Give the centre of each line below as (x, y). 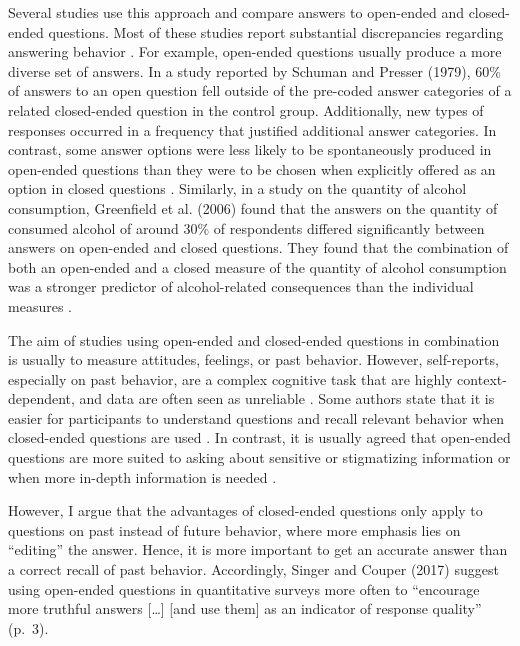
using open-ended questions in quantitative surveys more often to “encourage (244, 588)
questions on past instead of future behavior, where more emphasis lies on (234, 529)
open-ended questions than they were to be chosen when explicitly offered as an (252, 168)
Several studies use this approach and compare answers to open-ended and (236, 12)
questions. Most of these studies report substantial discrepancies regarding (276, 31)
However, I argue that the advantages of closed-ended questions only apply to (245, 510)
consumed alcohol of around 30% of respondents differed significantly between (246, 227)
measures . (40, 305)
